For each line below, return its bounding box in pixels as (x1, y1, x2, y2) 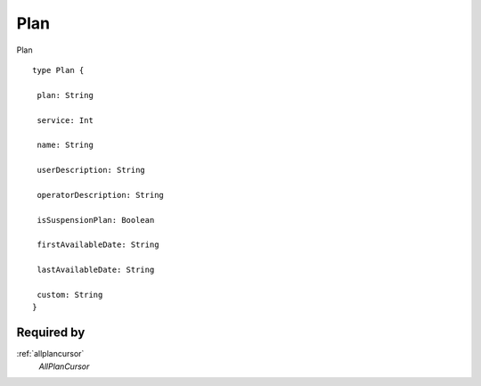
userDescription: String (37, 165, 146, 176)
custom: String (37, 290, 103, 300)
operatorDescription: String (37, 190, 165, 200)
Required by (16, 325, 86, 341)
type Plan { (32, 65, 85, 75)
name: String (37, 140, 94, 151)
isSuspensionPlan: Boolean (37, 215, 155, 225)
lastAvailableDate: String (37, 265, 155, 275)
